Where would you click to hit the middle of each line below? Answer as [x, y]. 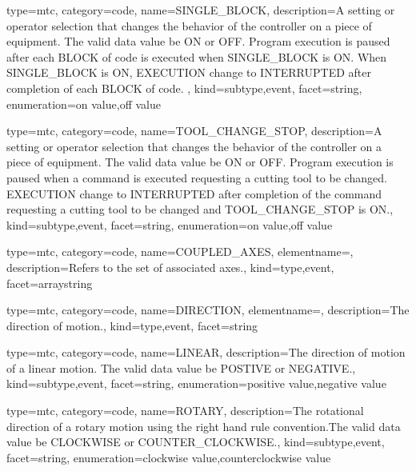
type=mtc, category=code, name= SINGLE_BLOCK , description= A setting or [201, 10]
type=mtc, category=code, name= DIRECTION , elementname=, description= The [208, 310]
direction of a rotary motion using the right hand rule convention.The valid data [204, 426]
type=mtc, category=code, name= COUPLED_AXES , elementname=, [180, 251]
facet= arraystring [50, 283]
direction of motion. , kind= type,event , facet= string [132, 325]
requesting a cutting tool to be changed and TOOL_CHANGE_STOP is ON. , [200, 209]
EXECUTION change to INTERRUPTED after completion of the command [194, 193]
